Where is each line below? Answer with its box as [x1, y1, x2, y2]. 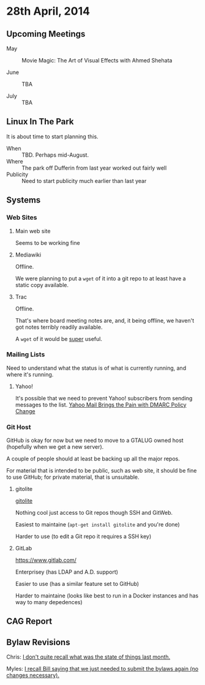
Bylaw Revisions [6, 637, 70, 647]
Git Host [6, 422, 31, 431]
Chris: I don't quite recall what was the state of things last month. [6, 653, 171, 661]
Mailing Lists [6, 350, 45, 359]
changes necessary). [6, 672, 60, 679]
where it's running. [6, 370, 54, 378]
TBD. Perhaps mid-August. [21, 151, 89, 159]
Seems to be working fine [15, 239, 81, 246]
